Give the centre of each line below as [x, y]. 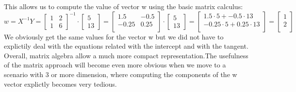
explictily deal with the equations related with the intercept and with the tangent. [126, 46]
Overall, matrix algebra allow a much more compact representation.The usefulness [126, 55]
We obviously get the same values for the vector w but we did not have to [114, 36]
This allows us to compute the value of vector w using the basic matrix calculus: [123, 6]
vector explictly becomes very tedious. [60, 84]
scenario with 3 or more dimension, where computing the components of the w [121, 74]
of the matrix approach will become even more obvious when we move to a [115, 65]
